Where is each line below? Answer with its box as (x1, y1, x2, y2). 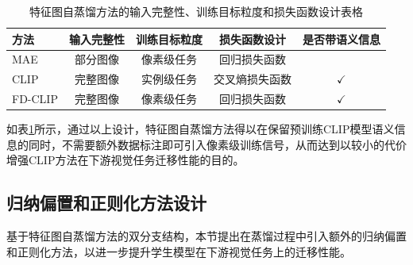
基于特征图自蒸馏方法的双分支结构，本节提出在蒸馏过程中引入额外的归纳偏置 (6, 228, 407, 244)
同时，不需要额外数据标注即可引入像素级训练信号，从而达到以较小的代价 (28, 136, 407, 152)
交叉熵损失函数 (213, 71, 291, 87)
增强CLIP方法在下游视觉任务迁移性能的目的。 (6, 152, 245, 168)
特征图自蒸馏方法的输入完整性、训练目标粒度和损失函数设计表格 (29, 3, 363, 19)
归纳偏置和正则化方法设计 (6, 190, 206, 215)
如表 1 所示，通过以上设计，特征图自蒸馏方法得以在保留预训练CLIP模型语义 (6, 121, 395, 137)
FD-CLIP (12, 90, 58, 107)
